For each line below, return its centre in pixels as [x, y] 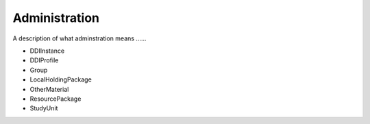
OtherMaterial [49, 89]
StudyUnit [44, 108]
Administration [56, 18]
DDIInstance [47, 51]
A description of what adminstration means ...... [79, 38]
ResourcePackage [56, 99]
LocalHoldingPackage [61, 79]
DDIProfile [44, 60]
